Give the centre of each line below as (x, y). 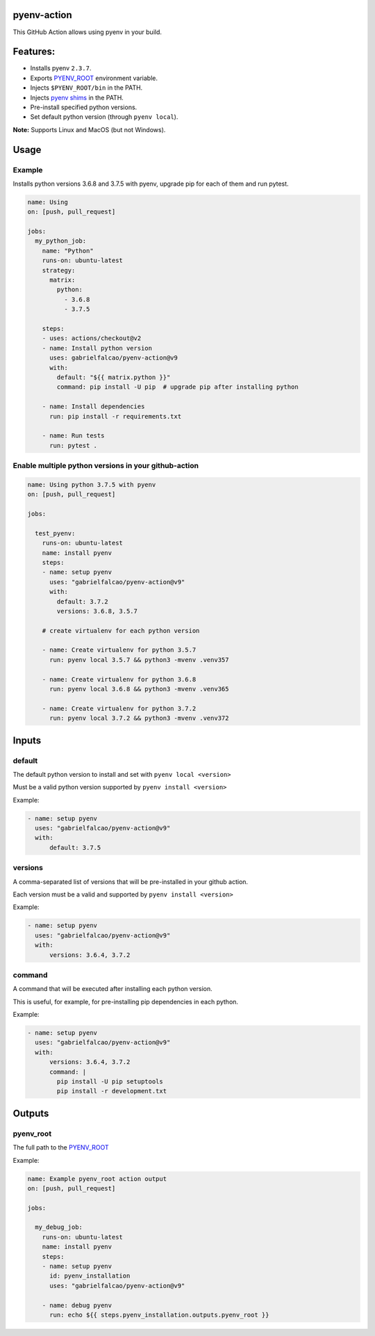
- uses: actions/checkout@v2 (92, 338)
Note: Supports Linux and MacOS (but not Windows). (89, 129)
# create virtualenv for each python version (121, 630)
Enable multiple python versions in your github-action (106, 466)
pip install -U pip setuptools (110, 1081)
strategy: (59, 270)
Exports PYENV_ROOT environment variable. (94, 78)
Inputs (27, 740)
